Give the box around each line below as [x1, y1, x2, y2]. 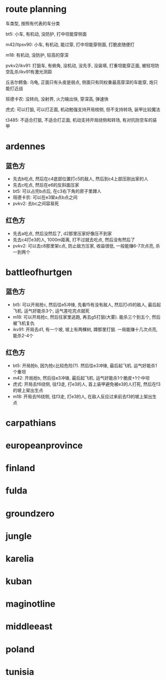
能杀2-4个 [12, 333, 33, 339]
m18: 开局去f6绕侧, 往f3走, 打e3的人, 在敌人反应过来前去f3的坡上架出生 [12, 393, 157, 399]
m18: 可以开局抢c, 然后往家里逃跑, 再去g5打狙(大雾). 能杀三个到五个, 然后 [12, 314, 161, 320]
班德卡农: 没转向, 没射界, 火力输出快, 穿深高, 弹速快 [5, 96, 109, 102]
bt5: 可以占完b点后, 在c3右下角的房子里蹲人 [12, 188, 101, 194]
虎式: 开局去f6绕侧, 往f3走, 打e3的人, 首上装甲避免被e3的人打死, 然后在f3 [12, 381, 161, 387]
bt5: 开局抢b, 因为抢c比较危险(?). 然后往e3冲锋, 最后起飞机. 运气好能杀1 [12, 362, 157, 368]
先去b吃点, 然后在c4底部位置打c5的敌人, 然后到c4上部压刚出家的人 [12, 176, 148, 182]
